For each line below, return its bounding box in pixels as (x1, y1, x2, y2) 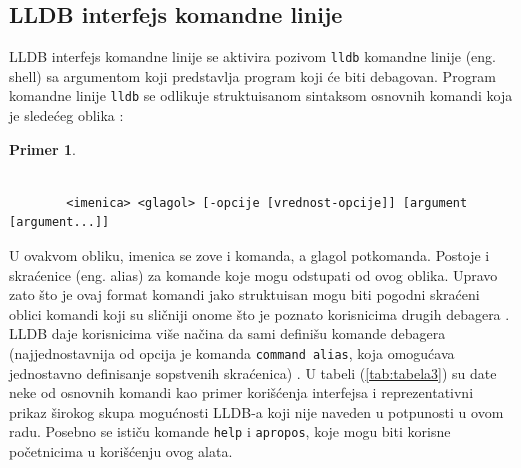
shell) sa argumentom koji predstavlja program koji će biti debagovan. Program (9, 65, 496, 86)
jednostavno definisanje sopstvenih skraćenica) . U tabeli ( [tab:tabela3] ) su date (9, 362, 497, 383)
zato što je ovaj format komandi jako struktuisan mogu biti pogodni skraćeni (9, 284, 480, 305)
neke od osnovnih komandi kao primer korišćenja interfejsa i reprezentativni (9, 382, 474, 403)
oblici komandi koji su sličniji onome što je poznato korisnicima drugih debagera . (9, 303, 510, 324)
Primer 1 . (9, 138, 76, 159)
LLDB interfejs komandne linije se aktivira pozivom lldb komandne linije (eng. (9, 46, 497, 67)
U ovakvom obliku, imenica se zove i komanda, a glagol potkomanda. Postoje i (9, 245, 490, 266)
